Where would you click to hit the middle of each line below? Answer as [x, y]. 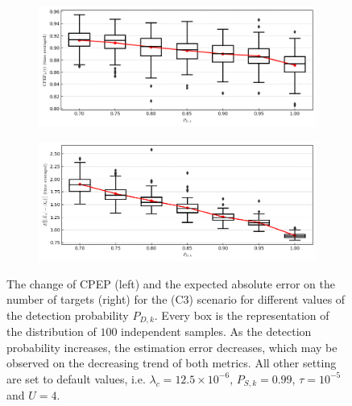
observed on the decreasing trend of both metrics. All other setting [172, 363]
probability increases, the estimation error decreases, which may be [172, 347]
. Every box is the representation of [242, 315]
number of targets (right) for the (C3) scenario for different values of [176, 299]
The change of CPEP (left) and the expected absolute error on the [171, 283]
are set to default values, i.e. [76, 378]
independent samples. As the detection [216, 331]
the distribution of [52, 331]
